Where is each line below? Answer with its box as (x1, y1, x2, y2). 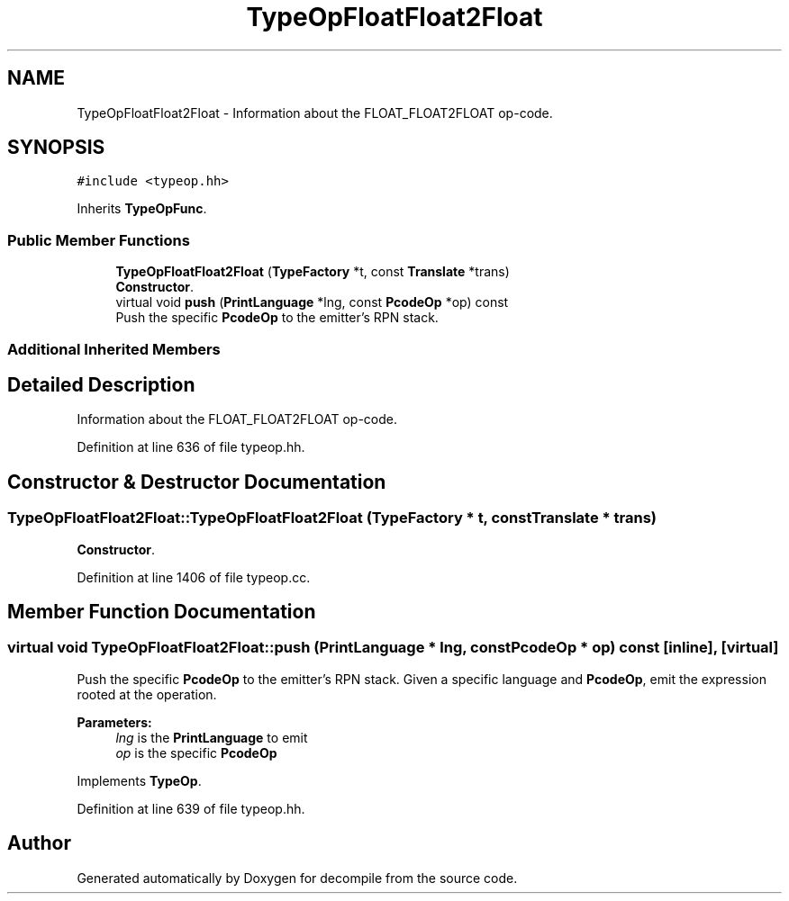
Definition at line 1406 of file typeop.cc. (77, 569, 311, 585)
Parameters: (77, 714, 152, 730)
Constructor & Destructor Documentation (7, 470, 386, 493)
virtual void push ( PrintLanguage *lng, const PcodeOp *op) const (115, 294, 509, 311)
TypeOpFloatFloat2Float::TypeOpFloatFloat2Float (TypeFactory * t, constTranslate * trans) (7, 509, 657, 527)
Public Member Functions (7, 230, 190, 249)
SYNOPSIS (7, 136, 105, 159)
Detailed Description (7, 373, 195, 396)
